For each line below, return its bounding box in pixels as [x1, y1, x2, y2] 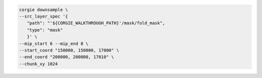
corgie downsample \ [19, 7, 68, 12]
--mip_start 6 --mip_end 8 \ [19, 41, 89, 46]
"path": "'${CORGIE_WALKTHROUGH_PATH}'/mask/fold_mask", [27, 20, 165, 26]
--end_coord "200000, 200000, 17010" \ [19, 54, 114, 60]
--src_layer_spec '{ [19, 14, 68, 19]
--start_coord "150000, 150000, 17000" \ [19, 47, 119, 53]
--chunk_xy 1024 [19, 61, 58, 66]
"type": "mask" [27, 27, 63, 32]
